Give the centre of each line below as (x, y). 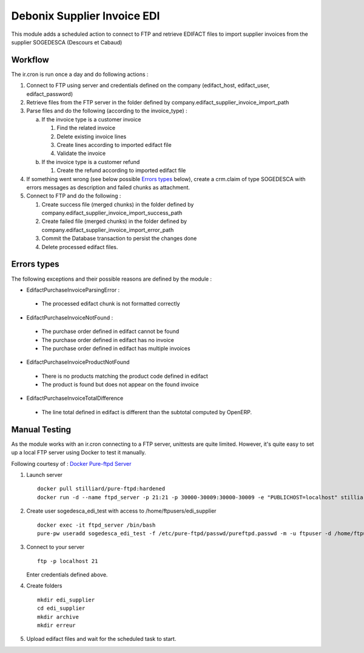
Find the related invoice (86, 128)
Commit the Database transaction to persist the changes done (119, 238)
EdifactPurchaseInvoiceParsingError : (73, 290)
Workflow (30, 60)
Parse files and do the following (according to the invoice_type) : (107, 111)
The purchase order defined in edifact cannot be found (110, 332)
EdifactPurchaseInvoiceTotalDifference (75, 398)
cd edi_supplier (61, 608)
